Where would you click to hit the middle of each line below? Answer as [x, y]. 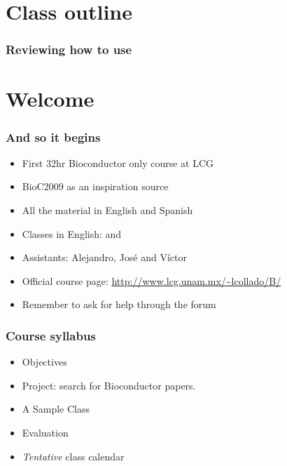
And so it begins [53, 137]
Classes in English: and [72, 233]
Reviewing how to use [69, 49]
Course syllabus [51, 335]
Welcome [50, 99]
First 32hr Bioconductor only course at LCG [118, 162]
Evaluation [45, 432]
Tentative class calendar [73, 456]
